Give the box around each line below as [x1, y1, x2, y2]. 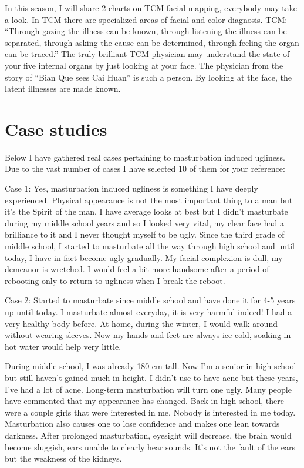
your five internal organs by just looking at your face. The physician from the [5, 59, 283, 71]
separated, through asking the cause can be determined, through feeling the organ [5, 36, 299, 48]
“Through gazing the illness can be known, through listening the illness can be [5, 25, 287, 37]
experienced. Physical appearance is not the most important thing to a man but [5, 193, 293, 206]
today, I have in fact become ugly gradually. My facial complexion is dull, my [5, 251, 283, 263]
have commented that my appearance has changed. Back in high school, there [5, 395, 284, 407]
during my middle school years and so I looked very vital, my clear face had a [5, 216, 284, 229]
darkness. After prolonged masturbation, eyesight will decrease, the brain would [5, 429, 292, 441]
